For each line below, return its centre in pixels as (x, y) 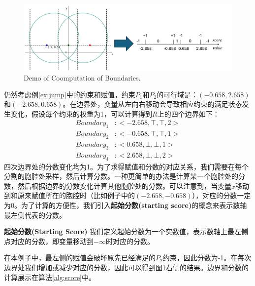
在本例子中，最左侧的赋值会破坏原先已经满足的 (80, 258)
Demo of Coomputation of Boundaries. (82, 77)
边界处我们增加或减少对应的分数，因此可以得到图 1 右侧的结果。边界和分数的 (126, 267)
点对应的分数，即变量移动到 (49, 241)
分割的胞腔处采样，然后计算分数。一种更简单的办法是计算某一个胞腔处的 (121, 176)
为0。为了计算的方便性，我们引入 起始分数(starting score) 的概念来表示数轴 (126, 205)
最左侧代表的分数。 (35, 215)
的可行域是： (177, 94)
